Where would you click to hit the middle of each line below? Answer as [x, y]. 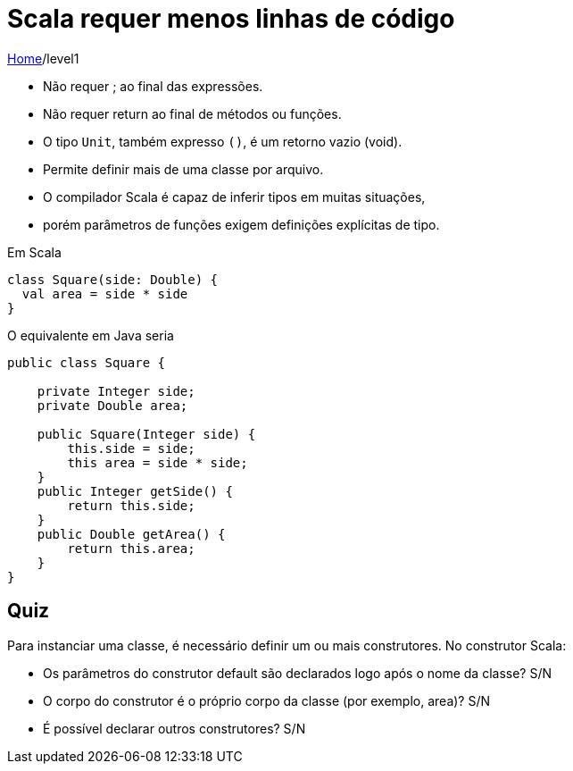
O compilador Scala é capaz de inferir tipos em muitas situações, [234, 197]
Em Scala [34, 252]
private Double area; [112, 405]
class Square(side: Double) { [113, 279]
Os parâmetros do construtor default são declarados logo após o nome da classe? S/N [298, 673]
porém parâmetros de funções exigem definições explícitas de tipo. [241, 224]
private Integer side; [116, 391]
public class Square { [87, 362]
